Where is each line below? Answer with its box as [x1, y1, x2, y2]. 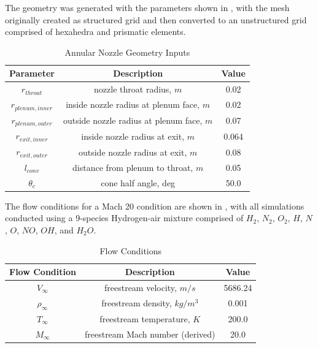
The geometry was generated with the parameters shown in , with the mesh [5, 1, 290, 13]
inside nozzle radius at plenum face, [66, 98, 200, 111]
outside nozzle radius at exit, [78, 145, 187, 158]
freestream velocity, [104, 281, 177, 294]
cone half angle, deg [101, 176, 176, 189]
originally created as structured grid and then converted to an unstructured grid [5, 13, 307, 26]
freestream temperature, [99, 312, 190, 325]
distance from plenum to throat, [72, 161, 193, 173]
